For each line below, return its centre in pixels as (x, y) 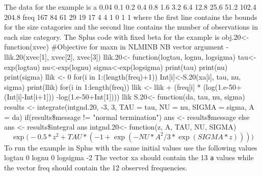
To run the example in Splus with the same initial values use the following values (131, 147)
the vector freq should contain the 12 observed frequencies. (96, 167)
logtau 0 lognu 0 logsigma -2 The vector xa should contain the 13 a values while (129, 157)
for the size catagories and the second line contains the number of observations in (131, 27)
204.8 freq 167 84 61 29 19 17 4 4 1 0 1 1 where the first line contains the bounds (131, 17)
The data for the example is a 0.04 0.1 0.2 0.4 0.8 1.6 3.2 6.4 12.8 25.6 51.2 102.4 (130, 7)
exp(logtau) (22, 67)
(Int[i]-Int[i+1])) (29, 97)
